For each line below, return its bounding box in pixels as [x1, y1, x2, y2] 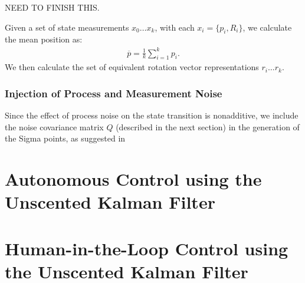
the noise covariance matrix [5, 120, 104, 133]
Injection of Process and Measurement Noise [5, 85, 222, 100]
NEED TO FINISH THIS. [5, 1, 100, 13]
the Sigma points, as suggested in [5, 132, 126, 144]
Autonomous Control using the [5, 167, 262, 191]
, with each [155, 21, 195, 33]
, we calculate [242, 21, 292, 33]
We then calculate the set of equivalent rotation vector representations [5, 61, 259, 73]
